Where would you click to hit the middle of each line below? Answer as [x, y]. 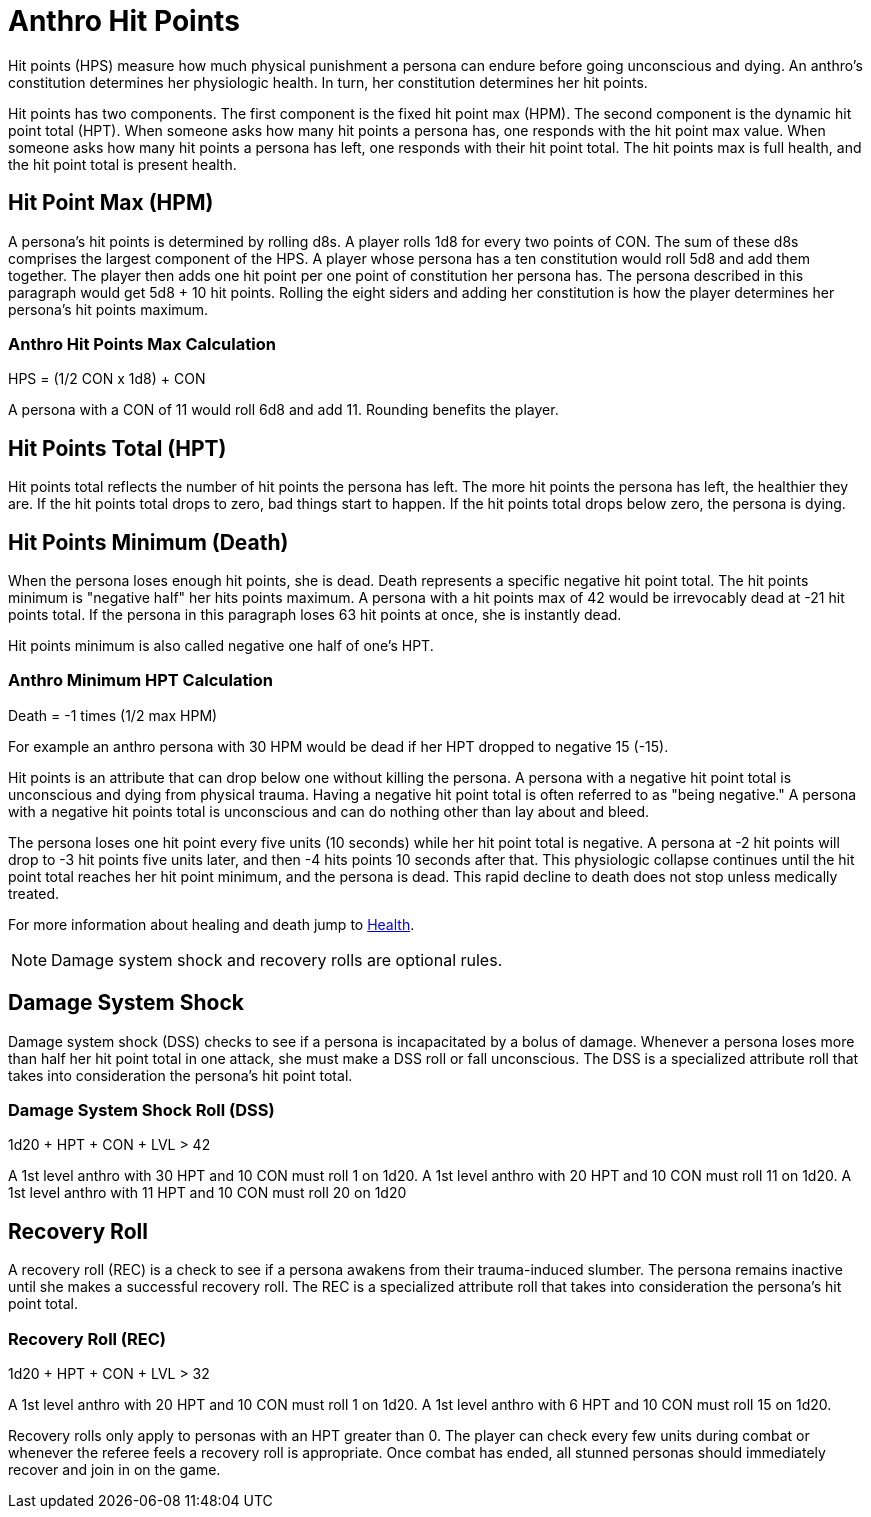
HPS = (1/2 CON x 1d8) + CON [107, 379]
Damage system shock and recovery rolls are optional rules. [277, 959]
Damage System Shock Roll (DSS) [141, 1110]
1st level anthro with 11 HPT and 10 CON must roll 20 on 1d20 [207, 1193]
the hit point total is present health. [122, 164]
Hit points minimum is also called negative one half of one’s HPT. [221, 646]
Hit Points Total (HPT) [117, 448]
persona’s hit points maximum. [108, 309]
